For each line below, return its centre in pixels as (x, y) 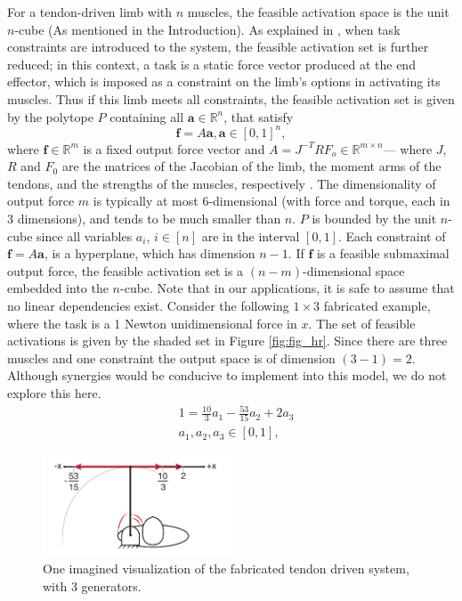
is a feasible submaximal (383, 253)
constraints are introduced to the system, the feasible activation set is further (218, 47)
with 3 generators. (92, 586)
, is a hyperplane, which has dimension (150, 253)
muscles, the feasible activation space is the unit (318, 12)
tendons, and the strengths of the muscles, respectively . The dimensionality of (222, 183)
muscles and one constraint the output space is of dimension (171, 357)
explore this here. (54, 392)
